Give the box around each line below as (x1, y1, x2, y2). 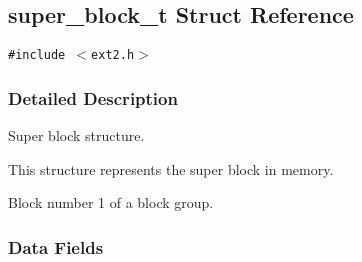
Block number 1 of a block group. (8, 192, 214, 213)
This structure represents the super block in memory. (8, 158, 334, 179)
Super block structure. (8, 125, 145, 146)
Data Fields (8, 234, 104, 259)
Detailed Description (8, 85, 178, 110)
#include (8, 48, 66, 63)
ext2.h (91, 48, 135, 63)
